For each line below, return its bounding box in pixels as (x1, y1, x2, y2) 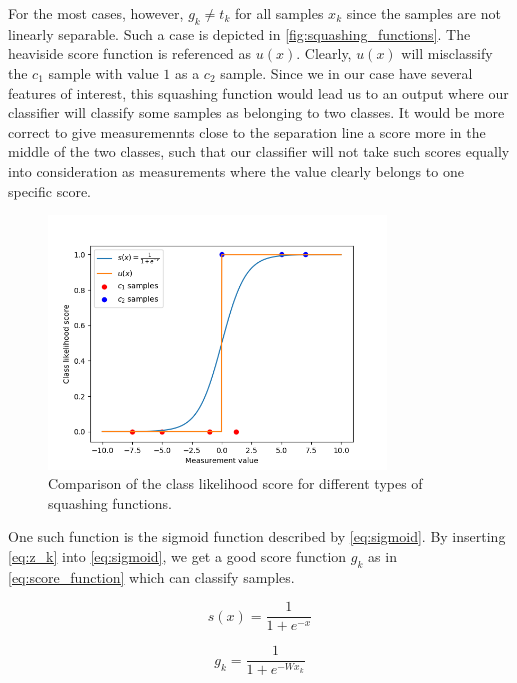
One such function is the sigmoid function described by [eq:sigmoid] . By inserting (8, 526, 506, 547)
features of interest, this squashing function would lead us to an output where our (8, 82, 509, 103)
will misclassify (401, 43, 493, 64)
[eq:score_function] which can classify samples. (8, 566, 295, 587)
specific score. (8, 180, 92, 201)
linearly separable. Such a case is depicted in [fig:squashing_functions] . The (8, 23, 471, 44)
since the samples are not (346, 3, 501, 23)
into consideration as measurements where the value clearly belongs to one (8, 160, 464, 181)
